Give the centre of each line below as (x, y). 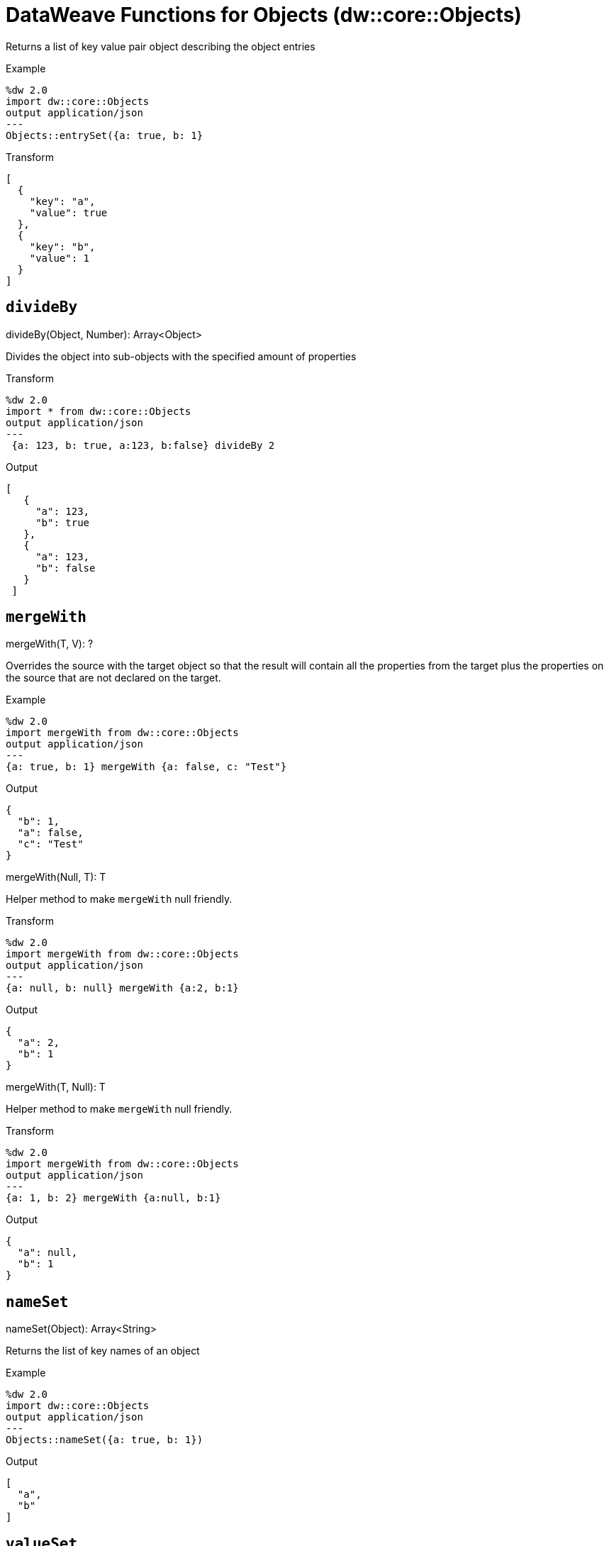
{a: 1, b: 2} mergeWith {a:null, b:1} (113, 1198)
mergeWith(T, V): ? (50, 644)
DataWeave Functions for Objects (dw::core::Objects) (264, 15)
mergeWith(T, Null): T (56, 1087)
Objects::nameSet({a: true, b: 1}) (105, 1440)
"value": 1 (60, 258)
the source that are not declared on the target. (113, 678)
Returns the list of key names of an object (103, 1351)
